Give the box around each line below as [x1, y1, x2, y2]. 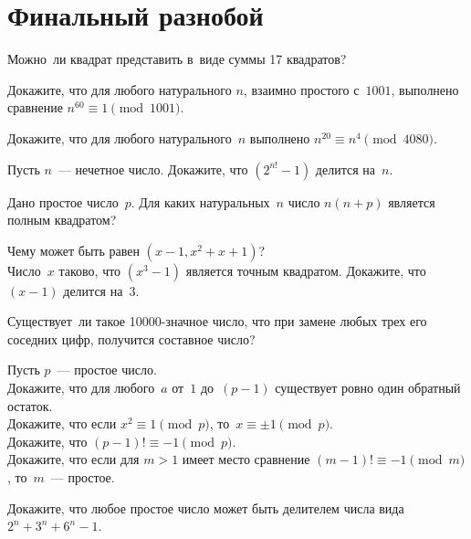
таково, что [58, 260, 121, 280]
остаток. [7, 396, 53, 415]
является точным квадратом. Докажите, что [185, 260, 426, 280]
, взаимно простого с [243, 79, 360, 99]
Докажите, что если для [7, 449, 140, 469]
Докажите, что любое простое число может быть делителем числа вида [7, 498, 404, 517]
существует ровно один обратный [275, 378, 461, 397]
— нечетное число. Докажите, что [58, 159, 248, 178]
